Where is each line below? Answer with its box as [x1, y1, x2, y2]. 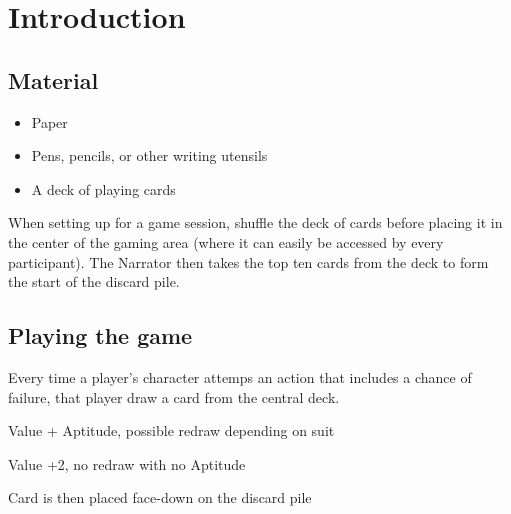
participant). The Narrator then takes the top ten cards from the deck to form [8, 251, 489, 272]
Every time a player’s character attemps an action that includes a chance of [8, 366, 472, 387]
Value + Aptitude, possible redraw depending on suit [8, 420, 335, 441]
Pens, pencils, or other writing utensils [31, 145, 268, 166]
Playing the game [8, 320, 193, 351]
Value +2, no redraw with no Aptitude [8, 453, 246, 474]
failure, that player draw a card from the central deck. [8, 386, 340, 407]
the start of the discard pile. [8, 271, 180, 292]
